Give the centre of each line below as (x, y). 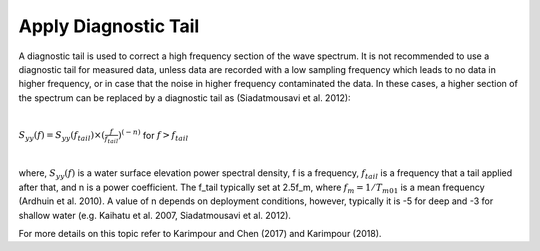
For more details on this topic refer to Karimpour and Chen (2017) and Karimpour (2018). (200, 234)
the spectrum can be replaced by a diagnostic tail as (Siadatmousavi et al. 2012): (184, 97)
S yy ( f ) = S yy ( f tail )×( (61, 137)
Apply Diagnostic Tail (109, 26)
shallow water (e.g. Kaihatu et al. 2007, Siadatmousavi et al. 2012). (155, 215)
